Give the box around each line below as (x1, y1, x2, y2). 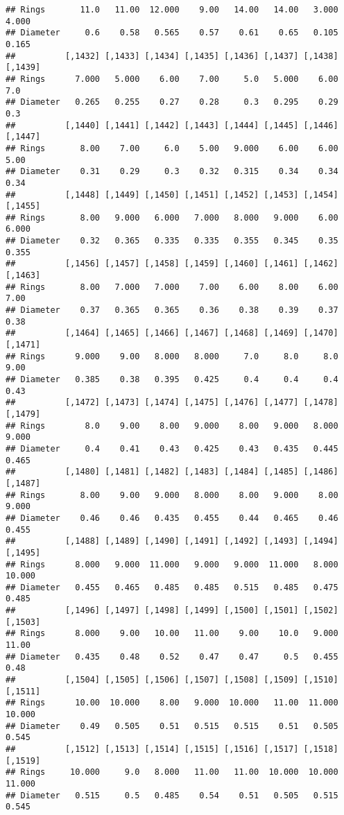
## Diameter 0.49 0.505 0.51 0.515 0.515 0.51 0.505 (6, 721, 338, 731)
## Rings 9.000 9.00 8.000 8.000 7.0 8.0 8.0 (6, 351, 338, 361)
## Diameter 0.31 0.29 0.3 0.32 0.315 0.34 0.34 (6, 166, 338, 177)
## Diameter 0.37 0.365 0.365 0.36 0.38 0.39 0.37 (6, 305, 338, 316)
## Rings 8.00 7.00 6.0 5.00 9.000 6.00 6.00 (6, 143, 338, 153)
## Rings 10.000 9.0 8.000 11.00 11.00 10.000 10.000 (6, 767, 338, 778)
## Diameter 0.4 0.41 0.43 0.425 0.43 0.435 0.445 (6, 443, 338, 454)
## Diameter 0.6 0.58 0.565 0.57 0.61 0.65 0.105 (6, 28, 338, 38)
